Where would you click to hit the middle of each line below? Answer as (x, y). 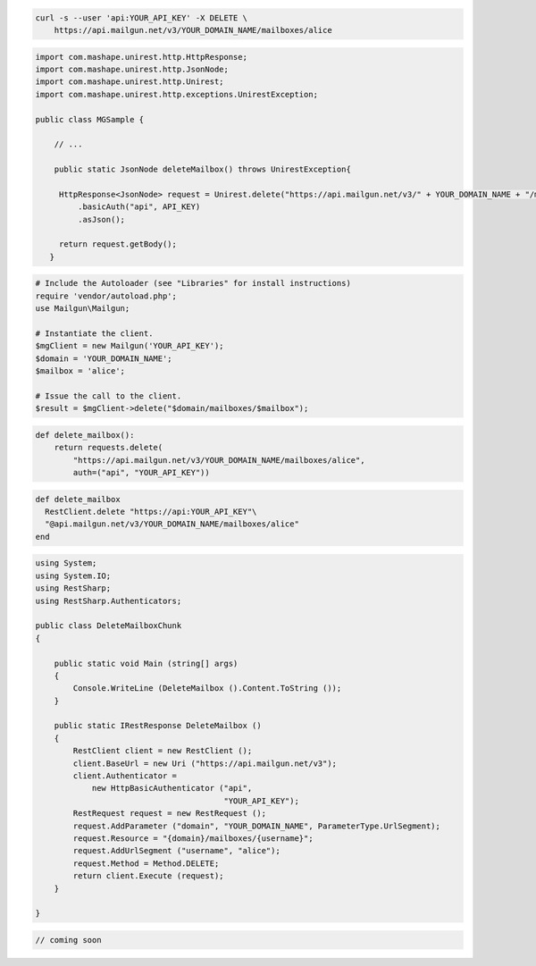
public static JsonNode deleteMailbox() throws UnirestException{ (203, 169)
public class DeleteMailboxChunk (109, 626)
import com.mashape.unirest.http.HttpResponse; (141, 57)
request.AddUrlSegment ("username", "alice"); (176, 851)
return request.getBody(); (118, 244)
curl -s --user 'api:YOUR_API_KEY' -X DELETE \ (141, 17)
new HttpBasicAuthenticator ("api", (172, 788)
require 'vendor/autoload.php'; (106, 296)
